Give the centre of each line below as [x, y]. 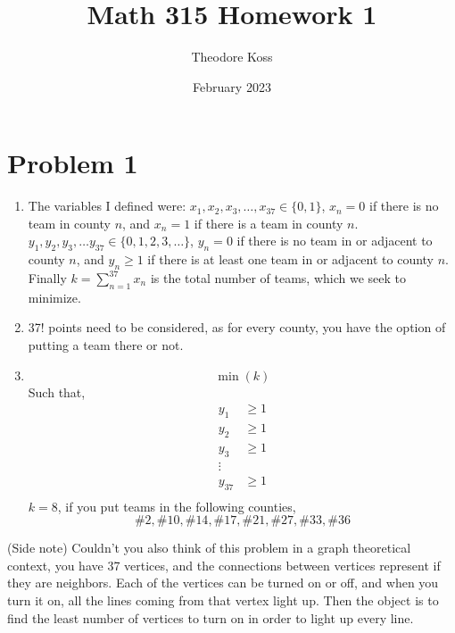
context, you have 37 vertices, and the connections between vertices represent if [224, 565]
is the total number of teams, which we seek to [278, 278]
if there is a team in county [269, 223]
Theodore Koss [232, 57]
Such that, [57, 391]
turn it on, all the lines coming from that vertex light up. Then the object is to [223, 600]
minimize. [54, 297]
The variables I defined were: [107, 206]
